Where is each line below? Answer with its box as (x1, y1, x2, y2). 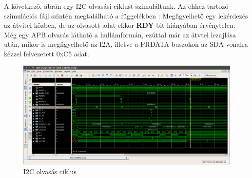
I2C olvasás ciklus (23, 166, 77, 176)
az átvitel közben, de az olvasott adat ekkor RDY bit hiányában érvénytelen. (4, 20, 235, 30)
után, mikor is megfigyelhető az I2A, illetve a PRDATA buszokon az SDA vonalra (4, 39, 248, 49)
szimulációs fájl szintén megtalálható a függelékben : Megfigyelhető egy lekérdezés (4, 10, 248, 20)
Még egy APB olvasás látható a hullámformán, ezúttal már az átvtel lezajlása (4, 29, 236, 39)
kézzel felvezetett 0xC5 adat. (4, 48, 89, 58)
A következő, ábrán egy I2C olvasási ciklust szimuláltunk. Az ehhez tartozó (4, 1, 229, 11)
